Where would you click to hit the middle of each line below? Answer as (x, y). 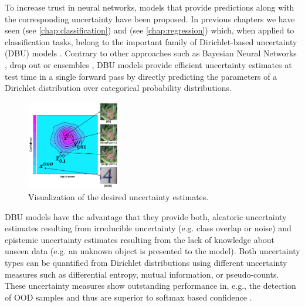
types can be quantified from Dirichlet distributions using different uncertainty (146, 262)
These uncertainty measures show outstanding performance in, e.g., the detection (150, 286)
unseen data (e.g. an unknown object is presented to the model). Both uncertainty (152, 251)
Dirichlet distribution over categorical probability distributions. (118, 88)
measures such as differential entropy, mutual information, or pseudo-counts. (142, 274)
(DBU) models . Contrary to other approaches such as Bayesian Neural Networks (151, 53)
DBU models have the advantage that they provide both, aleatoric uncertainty (146, 216)
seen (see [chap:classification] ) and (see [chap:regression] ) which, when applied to (150, 30)
